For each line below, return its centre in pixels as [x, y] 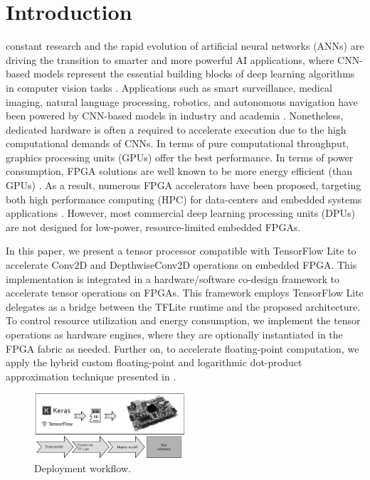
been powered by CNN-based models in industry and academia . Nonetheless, [175, 116]
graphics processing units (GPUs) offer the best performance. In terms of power [180, 157]
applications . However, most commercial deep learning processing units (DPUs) [180, 213]
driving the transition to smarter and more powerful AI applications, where [170, 59]
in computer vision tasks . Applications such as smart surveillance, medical [169, 87]
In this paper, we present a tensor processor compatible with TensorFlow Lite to [181, 251]
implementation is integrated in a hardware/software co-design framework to [173, 278]
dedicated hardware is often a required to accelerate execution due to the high [176, 129]
